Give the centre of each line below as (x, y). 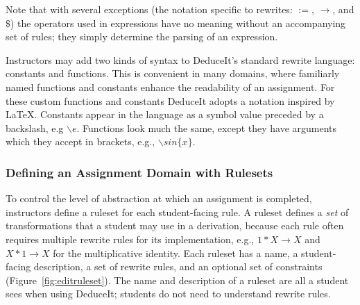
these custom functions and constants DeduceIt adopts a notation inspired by (170, 100)
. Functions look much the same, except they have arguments (207, 127)
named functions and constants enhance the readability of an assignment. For (170, 86)
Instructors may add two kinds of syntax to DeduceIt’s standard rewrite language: (180, 59)
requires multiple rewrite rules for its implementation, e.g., (130, 239)
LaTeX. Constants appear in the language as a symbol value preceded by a (165, 114)
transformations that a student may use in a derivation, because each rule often (175, 225)
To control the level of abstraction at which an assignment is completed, (159, 198)
